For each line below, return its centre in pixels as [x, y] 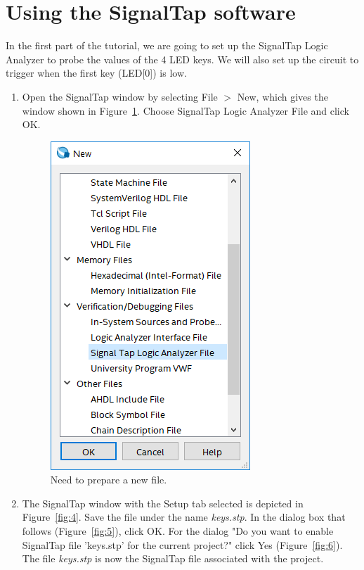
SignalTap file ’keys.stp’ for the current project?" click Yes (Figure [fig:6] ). [182, 544]
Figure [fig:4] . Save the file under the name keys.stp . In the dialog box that [184, 517]
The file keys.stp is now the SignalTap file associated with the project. [173, 558]
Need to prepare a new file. [109, 480]
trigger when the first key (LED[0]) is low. [96, 73]
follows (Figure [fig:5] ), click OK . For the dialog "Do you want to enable [178, 531]
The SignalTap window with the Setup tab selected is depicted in [163, 503]
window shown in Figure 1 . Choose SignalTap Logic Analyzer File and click [186, 110]
